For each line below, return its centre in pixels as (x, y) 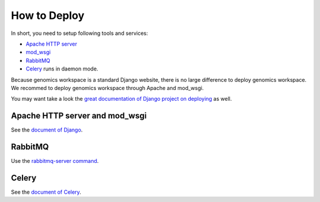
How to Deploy (48, 15)
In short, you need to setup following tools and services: (79, 33)
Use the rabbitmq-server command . (55, 161)
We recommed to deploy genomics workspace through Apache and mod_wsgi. (107, 88)
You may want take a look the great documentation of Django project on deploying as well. (121, 99)
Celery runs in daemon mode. (62, 69)
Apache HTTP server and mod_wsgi (79, 116)
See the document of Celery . (46, 192)
